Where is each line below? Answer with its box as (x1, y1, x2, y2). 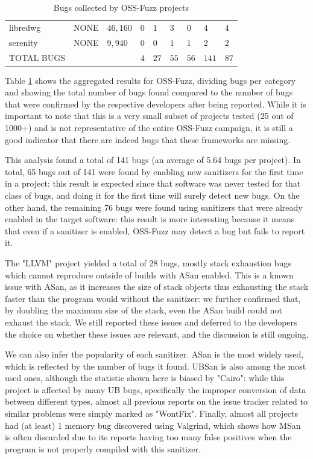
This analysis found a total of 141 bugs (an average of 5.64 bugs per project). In (5, 153, 301, 166)
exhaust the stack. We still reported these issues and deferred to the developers (5, 315, 297, 328)
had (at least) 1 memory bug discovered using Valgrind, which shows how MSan (5, 419, 301, 431)
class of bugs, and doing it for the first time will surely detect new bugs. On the (5, 188, 300, 201)
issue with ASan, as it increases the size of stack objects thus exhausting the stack (5, 280, 309, 293)
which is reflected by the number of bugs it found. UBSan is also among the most (5, 359, 306, 372)
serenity (9, 36, 38, 48)
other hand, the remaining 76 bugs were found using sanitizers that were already (5, 201, 303, 213)
